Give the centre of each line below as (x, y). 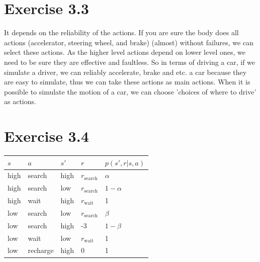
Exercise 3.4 (47, 136)
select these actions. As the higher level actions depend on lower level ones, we (125, 52)
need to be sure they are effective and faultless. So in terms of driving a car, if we (130, 62)
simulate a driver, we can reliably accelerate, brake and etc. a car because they (125, 72)
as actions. (20, 101)
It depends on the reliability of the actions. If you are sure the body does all (121, 32)
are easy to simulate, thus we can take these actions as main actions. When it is (127, 82)
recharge (41, 250)
